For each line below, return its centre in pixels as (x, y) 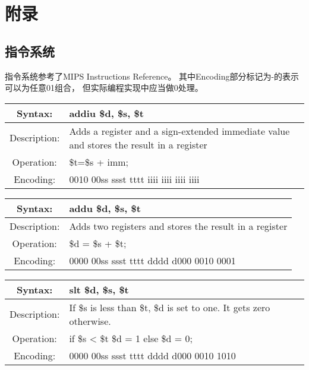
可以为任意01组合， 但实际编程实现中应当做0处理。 (104, 88)
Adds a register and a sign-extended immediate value (179, 131)
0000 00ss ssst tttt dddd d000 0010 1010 (152, 355)
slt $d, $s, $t (99, 289)
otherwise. (90, 321)
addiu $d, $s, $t (106, 113)
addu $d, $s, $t (105, 208)
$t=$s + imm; (99, 162)
